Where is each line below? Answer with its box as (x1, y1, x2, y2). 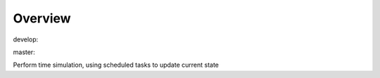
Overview (13, 11, 71, 26)
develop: (13, 35, 39, 44)
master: (13, 48, 35, 56)
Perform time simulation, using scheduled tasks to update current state (13, 60, 220, 70)
